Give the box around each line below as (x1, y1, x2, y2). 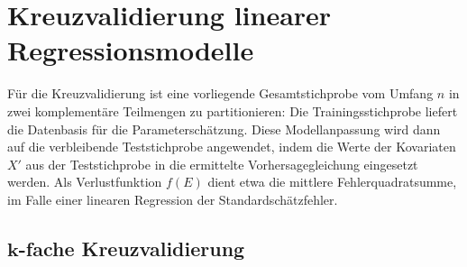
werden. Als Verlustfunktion (7, 172, 162, 191)
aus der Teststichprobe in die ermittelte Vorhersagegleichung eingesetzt (25, 154, 418, 173)
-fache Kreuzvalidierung (18, 234, 245, 262)
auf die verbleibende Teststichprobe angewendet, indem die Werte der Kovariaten (7, 137, 456, 156)
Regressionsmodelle (7, 32, 254, 69)
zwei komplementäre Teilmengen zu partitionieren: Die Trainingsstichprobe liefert (7, 101, 458, 120)
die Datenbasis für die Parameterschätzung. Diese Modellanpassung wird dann (7, 119, 441, 138)
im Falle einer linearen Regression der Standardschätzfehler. (7, 189, 338, 208)
